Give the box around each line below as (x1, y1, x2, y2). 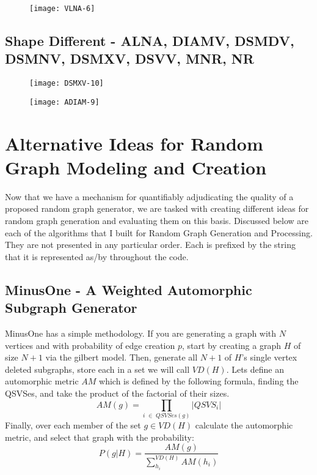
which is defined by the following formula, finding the (99, 375, 299, 387)
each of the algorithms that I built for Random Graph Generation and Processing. (5, 226, 313, 239)
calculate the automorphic (195, 418, 293, 431)
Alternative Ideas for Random (5, 130, 263, 155)
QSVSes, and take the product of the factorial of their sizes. (5, 387, 230, 399)
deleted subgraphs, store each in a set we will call (5, 362, 190, 375)
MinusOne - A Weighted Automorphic (5, 280, 252, 299)
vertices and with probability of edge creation (5, 338, 175, 351)
